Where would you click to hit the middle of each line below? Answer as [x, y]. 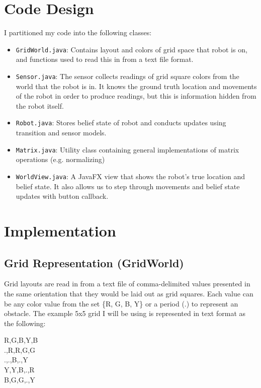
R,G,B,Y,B [21, 340]
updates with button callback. [62, 196]
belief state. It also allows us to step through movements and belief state [128, 186]
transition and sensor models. [61, 133]
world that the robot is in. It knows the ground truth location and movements [136, 86]
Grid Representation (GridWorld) [94, 262]
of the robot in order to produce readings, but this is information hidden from [136, 96]
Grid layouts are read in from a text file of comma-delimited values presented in [127, 284]
